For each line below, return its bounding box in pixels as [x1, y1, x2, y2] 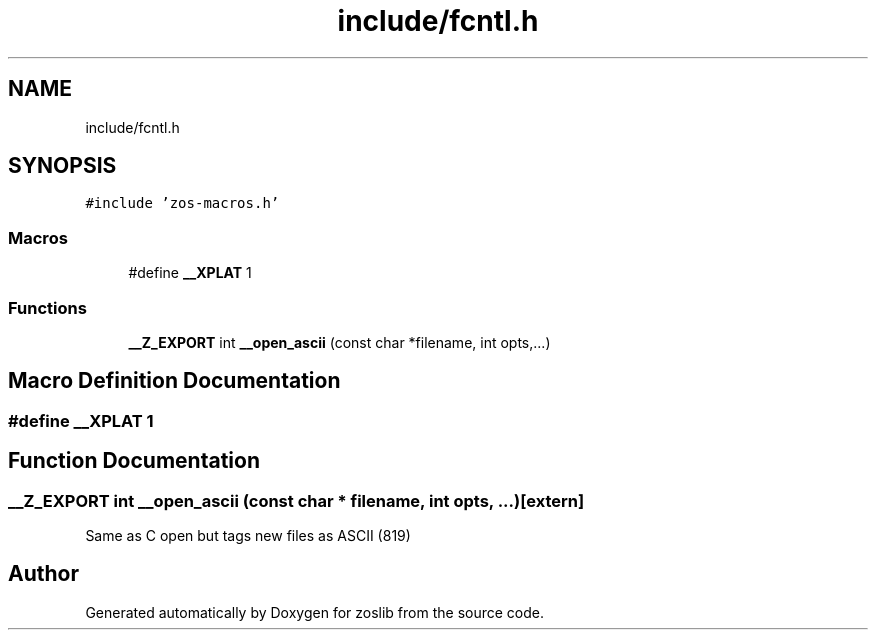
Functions [8, 297, 87, 318]
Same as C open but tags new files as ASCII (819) [85, 527, 411, 544]
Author [8, 561, 79, 587]
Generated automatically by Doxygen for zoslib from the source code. [85, 603, 544, 621]
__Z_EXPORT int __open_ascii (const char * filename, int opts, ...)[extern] [8, 490, 585, 511]
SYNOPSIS [8, 153, 117, 179]
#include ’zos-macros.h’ [85, 195, 280, 212]
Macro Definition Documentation [8, 368, 341, 394]
